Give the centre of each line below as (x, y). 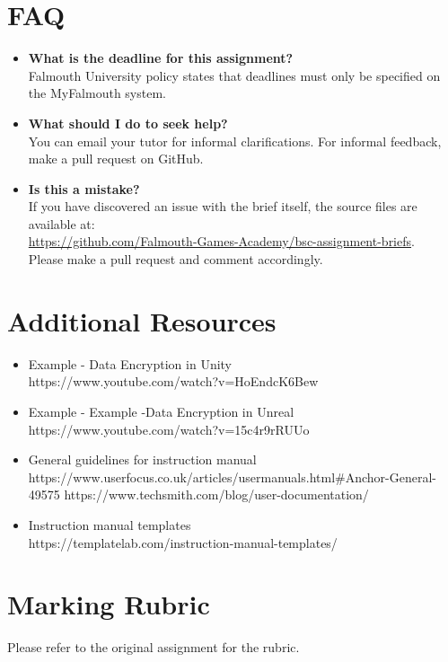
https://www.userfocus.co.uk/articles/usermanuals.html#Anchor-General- (233, 477)
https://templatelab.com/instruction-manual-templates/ (183, 542)
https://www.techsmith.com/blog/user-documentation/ (216, 494)
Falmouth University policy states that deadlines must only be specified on (234, 75)
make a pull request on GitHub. (116, 159)
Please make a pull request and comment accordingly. (176, 259)
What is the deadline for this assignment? (161, 58)
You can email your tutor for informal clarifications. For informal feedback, (235, 141)
